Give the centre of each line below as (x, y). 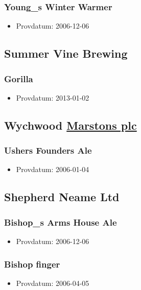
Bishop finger (32, 264)
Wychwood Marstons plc (70, 125)
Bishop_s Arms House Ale (61, 222)
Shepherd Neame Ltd (62, 197)
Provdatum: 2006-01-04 (53, 169)
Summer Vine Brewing (66, 53)
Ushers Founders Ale (48, 150)
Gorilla (19, 78)
